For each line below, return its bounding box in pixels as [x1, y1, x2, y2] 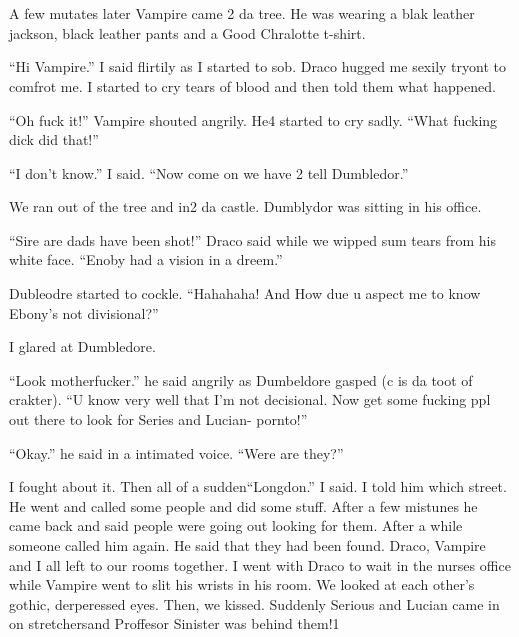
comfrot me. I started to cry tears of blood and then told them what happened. [9, 75, 496, 96]
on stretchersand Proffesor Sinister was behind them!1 [9, 613, 340, 634]
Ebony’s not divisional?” [9, 302, 159, 323]
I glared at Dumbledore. [9, 336, 156, 357]
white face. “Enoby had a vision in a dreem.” [9, 249, 283, 270]
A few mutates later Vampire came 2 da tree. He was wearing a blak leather [9, 3, 475, 24]
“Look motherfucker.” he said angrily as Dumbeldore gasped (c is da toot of [9, 369, 473, 390]
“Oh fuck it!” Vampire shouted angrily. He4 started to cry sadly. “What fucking [9, 109, 498, 130]
